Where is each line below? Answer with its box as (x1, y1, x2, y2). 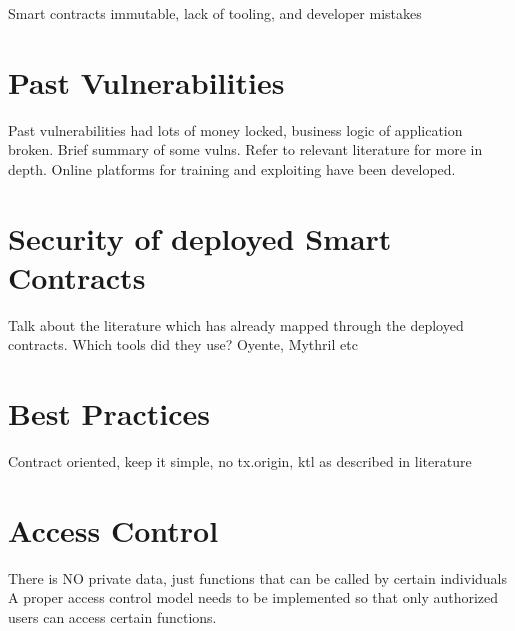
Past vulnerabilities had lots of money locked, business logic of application (8, 119, 463, 140)
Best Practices (8, 393, 211, 434)
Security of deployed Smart (8, 217, 392, 258)
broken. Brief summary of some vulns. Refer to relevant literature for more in (8, 139, 483, 160)
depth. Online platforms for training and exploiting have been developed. (8, 158, 456, 179)
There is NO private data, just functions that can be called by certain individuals (8, 567, 508, 588)
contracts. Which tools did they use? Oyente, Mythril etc (8, 334, 358, 355)
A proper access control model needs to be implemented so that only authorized (8, 587, 499, 608)
